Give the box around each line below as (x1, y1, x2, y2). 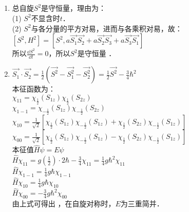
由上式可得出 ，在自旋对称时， (12, 198, 116, 209)
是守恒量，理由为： (41, 3, 106, 13)
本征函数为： (12, 83, 55, 94)
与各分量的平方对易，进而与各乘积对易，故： (31, 23, 182, 33)
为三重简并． (120, 198, 164, 209)
